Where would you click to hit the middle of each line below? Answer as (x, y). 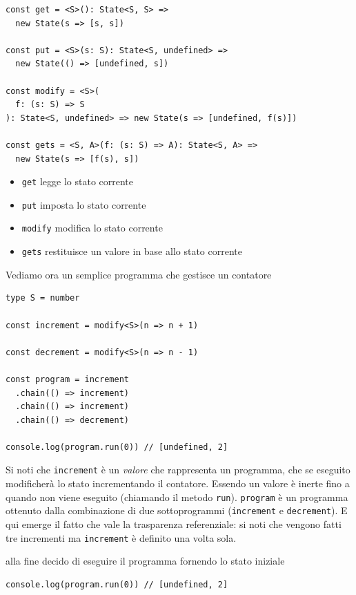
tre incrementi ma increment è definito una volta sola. (121, 537)
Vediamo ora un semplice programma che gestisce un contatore (139, 274)
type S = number (43, 298)
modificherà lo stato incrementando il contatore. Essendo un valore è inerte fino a (178, 483)
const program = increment (67, 379)
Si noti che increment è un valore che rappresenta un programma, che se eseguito (178, 470)
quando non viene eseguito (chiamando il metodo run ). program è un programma (177, 497)
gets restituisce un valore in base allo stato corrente (132, 251)
